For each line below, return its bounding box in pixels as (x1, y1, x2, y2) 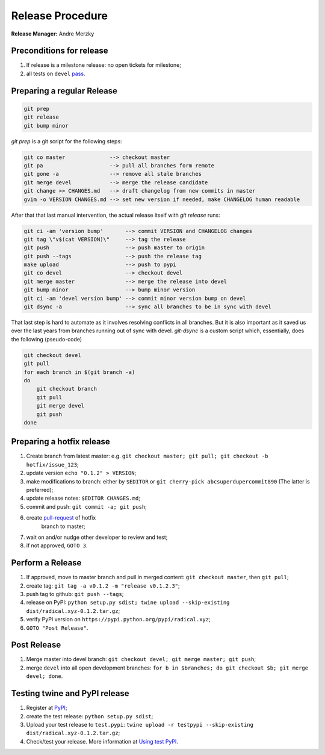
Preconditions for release (11, 46, 108, 56)
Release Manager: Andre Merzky (11, 30, 94, 37)
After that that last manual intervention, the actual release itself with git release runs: (11, 211, 221, 219)
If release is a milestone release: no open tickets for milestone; (26, 61, 182, 69)
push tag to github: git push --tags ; (26, 591, 124, 597)
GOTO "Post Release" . (26, 624, 88, 632)
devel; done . (26, 673, 63, 680)
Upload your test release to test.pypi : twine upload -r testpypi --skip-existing (26, 721, 254, 728)
